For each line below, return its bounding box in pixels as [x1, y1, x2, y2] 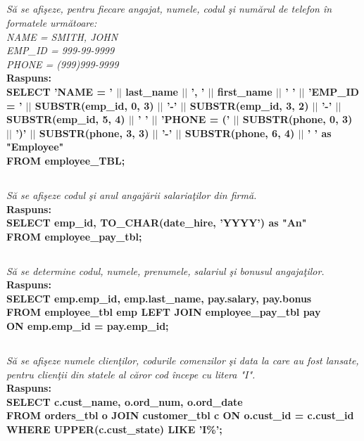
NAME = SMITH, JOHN [6, 29, 118, 44]
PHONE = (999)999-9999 [6, 56, 119, 71]
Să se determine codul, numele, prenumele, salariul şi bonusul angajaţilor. [6, 263, 325, 278]
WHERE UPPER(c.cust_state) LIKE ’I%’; [6, 422, 222, 436]
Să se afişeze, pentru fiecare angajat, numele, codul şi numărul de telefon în [6, 1, 332, 16]
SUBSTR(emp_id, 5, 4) [6, 112, 125, 127]
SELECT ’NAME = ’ [6, 84, 113, 98]
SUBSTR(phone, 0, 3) [242, 112, 353, 127]
